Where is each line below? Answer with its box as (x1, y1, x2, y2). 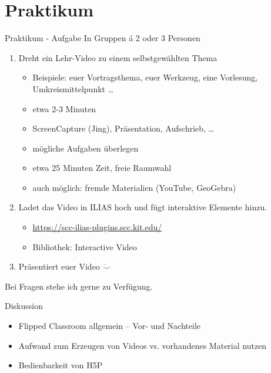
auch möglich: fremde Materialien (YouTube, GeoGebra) (32, 181, 236, 193)
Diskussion (5, 300, 43, 312)
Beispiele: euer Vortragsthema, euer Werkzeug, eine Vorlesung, (32, 71, 258, 83)
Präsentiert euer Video (18, 260, 100, 273)
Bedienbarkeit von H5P (18, 359, 103, 371)
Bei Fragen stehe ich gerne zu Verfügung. (5, 280, 153, 292)
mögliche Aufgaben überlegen (32, 142, 139, 154)
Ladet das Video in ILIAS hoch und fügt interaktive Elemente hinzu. (18, 201, 267, 213)
